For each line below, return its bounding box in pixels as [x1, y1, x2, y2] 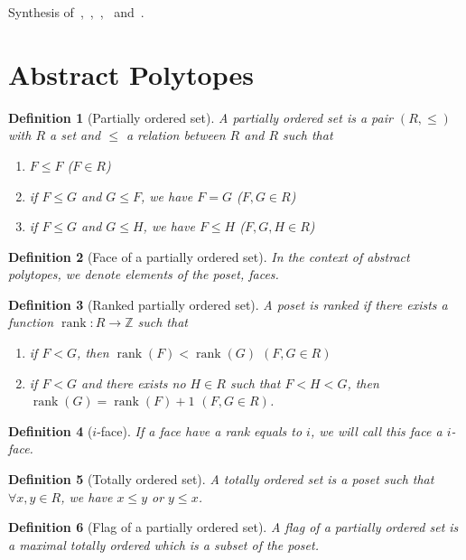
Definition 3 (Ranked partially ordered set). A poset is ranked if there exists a [8, 294, 448, 313]
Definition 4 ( [8, 421, 93, 440]
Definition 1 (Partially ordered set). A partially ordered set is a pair [8, 107, 393, 126]
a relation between [126, 126, 226, 145]
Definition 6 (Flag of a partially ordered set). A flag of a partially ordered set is [8, 518, 459, 537]
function [8, 313, 54, 331]
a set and [50, 126, 101, 145]
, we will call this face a [310, 421, 443, 440]
